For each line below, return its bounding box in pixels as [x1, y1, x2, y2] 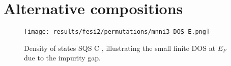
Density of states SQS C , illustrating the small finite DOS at [24, 42, 216, 53]
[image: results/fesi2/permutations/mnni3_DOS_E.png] [24, 28, 210, 36]
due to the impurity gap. [24, 52, 101, 63]
